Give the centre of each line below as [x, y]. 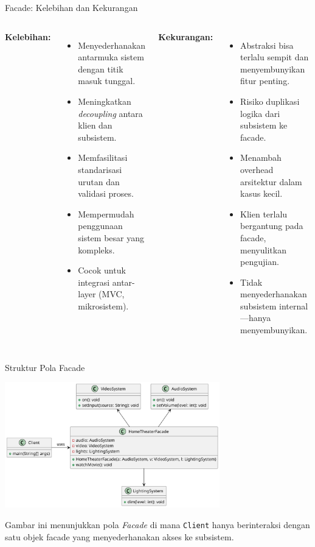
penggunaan [100, 226]
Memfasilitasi [103, 157]
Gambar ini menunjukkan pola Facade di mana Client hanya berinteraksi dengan [157, 524]
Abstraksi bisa [267, 45]
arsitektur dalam [271, 181]
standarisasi [100, 169]
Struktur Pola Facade [45, 367]
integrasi [94, 282]
